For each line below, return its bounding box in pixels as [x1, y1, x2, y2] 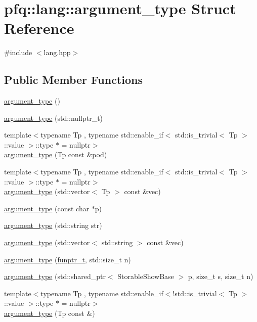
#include [4, 47, 32, 58]
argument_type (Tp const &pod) [4, 149, 107, 160]
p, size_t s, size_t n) [188, 271, 253, 282]
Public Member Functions [4, 72, 143, 87]
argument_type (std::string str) [4, 220, 102, 231]
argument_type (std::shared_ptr [4, 271, 106, 282]
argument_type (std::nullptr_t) [4, 112, 103, 123]
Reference [4, 18, 74, 38]
